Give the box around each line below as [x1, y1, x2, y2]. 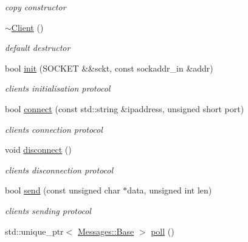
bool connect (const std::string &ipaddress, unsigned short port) [5, 102, 244, 115]
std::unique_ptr [5, 224, 64, 237]
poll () [151, 224, 174, 237]
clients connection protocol [5, 123, 103, 135]
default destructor [5, 41, 71, 54]
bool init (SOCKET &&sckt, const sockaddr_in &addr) [5, 61, 213, 74]
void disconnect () [5, 143, 72, 156]
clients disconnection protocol [5, 163, 114, 176]
